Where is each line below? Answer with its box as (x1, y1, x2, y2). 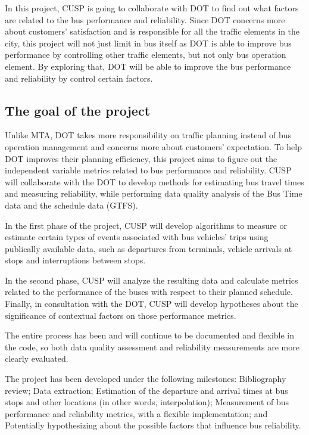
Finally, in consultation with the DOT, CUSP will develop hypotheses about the (5, 297, 298, 310)
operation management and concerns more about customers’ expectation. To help (5, 140, 302, 153)
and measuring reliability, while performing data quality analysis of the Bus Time (5, 187, 302, 200)
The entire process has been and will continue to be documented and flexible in (5, 329, 295, 341)
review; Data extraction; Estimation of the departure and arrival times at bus (5, 384, 288, 396)
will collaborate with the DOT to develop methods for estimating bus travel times (5, 175, 304, 188)
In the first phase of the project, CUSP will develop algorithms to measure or (5, 219, 287, 231)
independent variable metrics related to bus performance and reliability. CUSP (5, 164, 292, 176)
